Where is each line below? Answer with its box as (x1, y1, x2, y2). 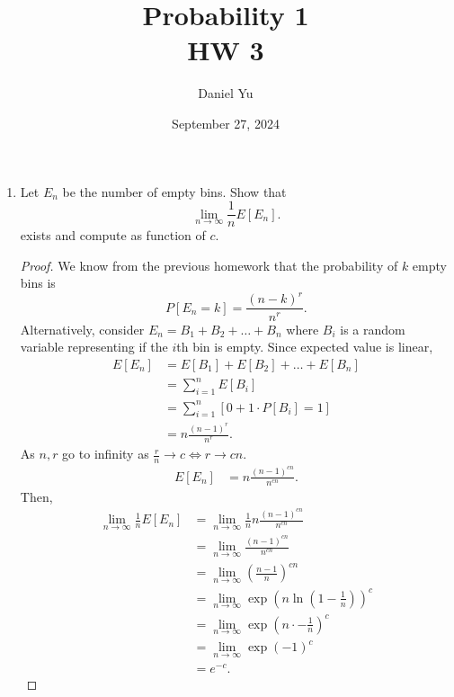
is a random (340, 319, 405, 338)
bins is (20, 273, 56, 292)
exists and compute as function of (20, 226, 206, 245)
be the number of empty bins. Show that (62, 182, 287, 201)
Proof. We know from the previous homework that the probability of (20, 255, 398, 274)
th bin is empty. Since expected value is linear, (176, 337, 433, 356)
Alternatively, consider (20, 319, 145, 338)
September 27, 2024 (172, 113, 280, 132)
